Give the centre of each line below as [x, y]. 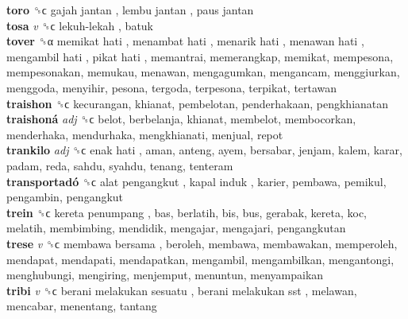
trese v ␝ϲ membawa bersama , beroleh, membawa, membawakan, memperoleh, [202, 243]
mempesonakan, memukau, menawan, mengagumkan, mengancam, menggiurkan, [203, 72]
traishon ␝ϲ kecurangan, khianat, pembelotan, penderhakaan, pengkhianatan [198, 103]
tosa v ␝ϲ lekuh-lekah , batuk [80, 25]
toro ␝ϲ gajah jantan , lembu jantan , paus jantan [130, 10]
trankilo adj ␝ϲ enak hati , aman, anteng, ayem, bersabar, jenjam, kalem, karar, [204, 150]
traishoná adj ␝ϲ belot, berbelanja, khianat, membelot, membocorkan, [181, 119]
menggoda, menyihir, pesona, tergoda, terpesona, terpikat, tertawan [172, 87]
